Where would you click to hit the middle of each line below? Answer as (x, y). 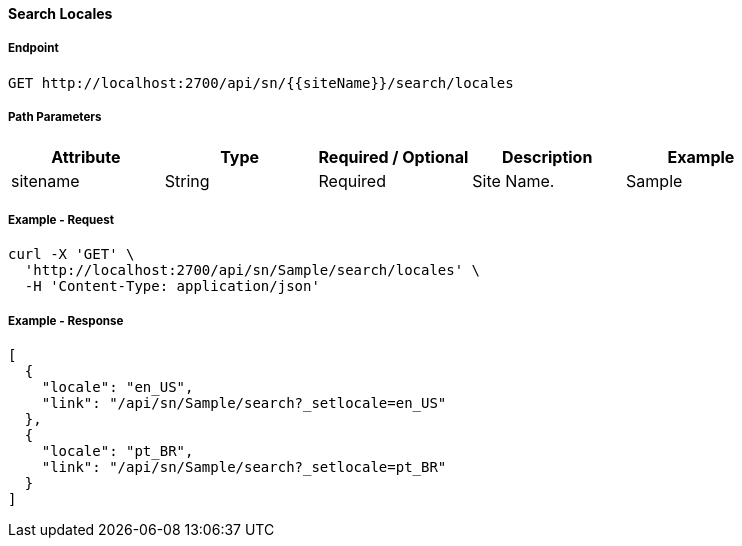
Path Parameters (55, 117)
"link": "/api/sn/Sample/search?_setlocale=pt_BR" (244, 467)
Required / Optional (393, 156)
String (187, 180)
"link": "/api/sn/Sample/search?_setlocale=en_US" (244, 403)
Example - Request (61, 219)
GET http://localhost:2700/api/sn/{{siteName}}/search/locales (261, 82)
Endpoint (33, 48)
